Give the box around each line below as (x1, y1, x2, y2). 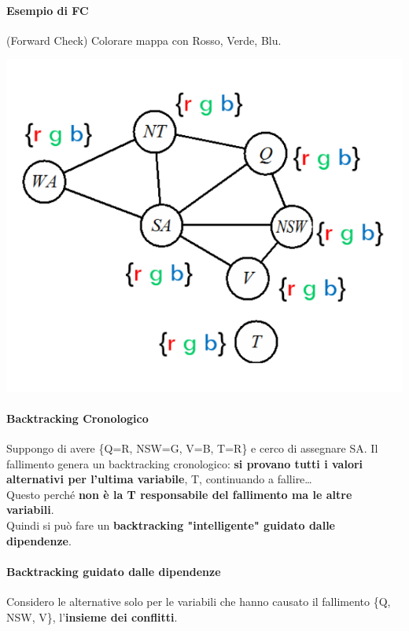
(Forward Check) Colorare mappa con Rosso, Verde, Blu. (6, 31, 282, 48)
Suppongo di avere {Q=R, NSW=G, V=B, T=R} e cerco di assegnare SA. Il (6, 440, 378, 456)
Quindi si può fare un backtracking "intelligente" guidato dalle (6, 516, 335, 533)
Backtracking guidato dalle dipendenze (6, 563, 221, 579)
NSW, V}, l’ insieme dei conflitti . (6, 608, 178, 625)
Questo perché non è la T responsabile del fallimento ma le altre (6, 486, 352, 502)
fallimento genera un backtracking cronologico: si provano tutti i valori (6, 455, 363, 471)
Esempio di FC (6, 2, 89, 18)
